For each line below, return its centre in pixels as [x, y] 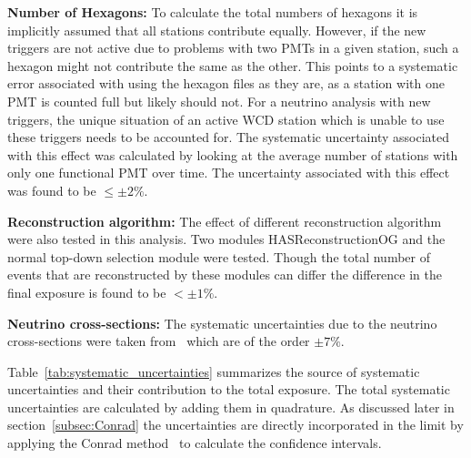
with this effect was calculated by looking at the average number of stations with [233, 154]
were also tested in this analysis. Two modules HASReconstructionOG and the [226, 239]
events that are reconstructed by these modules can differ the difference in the [225, 275]
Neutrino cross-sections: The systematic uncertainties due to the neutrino [222, 323]
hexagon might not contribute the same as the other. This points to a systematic [233, 65]
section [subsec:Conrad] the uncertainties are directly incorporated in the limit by [235, 425]
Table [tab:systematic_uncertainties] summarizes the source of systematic [214, 371]
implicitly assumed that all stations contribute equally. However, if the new [217, 30]
